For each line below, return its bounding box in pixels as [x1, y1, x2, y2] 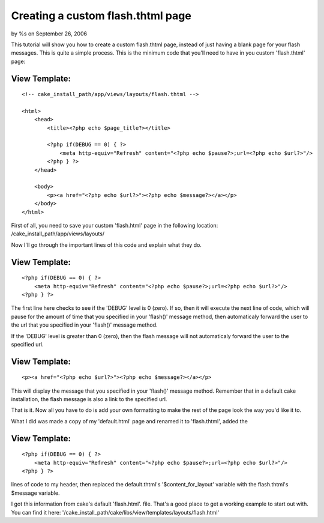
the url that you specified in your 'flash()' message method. [11, 321, 158, 328]
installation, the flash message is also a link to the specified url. [11, 396, 167, 403]
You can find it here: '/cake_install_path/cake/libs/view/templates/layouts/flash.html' [11, 509, 220, 516]
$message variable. [11, 489, 60, 497]
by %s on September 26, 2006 [11, 30, 87, 37]
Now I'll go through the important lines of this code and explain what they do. [11, 241, 202, 249]
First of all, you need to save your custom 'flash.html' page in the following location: [11, 222, 218, 229]
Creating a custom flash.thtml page [11, 9, 191, 22]
